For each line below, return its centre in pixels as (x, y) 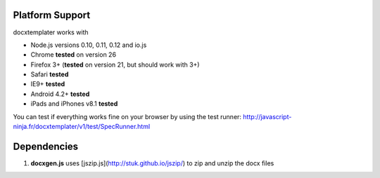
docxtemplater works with (51, 32)
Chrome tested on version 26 (73, 55)
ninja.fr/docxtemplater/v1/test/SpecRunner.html (82, 127)
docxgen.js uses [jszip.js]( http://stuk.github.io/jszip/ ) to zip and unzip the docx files (152, 163)
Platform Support (52, 15)
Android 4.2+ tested (60, 94)
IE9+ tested (48, 84)
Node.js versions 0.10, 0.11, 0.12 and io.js (89, 45)
